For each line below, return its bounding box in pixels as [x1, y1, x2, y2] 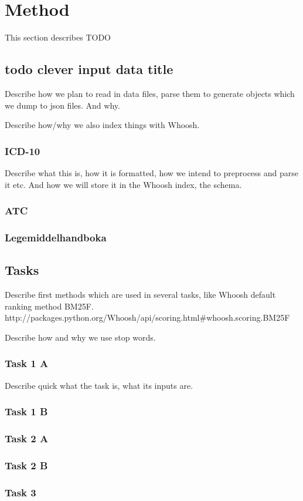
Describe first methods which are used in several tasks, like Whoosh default [5, 288, 276, 300]
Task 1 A [5, 356, 49, 371]
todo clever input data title [5, 60, 173, 78]
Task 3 [5, 485, 36, 499]
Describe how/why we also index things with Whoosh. [5, 119, 200, 131]
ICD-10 [5, 143, 40, 158]
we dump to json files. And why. [5, 99, 120, 111]
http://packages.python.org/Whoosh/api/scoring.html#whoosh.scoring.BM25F [5, 311, 290, 324]
